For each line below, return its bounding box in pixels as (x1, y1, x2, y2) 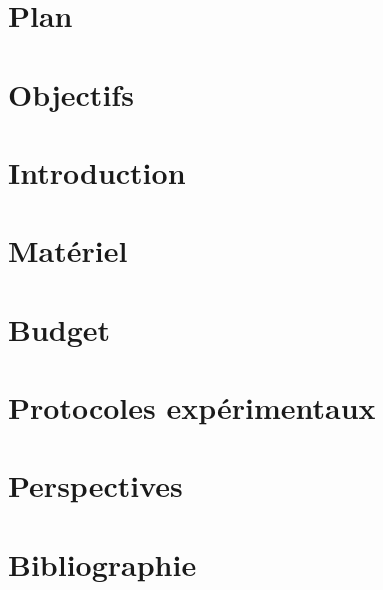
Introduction (8, 151, 186, 192)
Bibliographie (8, 543, 197, 584)
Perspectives (8, 465, 183, 506)
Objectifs (8, 73, 134, 114)
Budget (8, 308, 111, 349)
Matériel (8, 230, 128, 271)
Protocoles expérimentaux (8, 387, 376, 428)
